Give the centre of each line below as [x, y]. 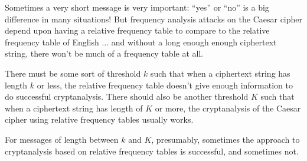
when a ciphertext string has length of [74, 108]
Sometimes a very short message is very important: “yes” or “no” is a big [137, 7]
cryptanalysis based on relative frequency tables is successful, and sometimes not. [152, 151]
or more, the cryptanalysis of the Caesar [228, 108]
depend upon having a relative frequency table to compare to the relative [137, 30]
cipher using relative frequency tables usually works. [99, 119]
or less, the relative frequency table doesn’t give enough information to [165, 85]
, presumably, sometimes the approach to [226, 139]
